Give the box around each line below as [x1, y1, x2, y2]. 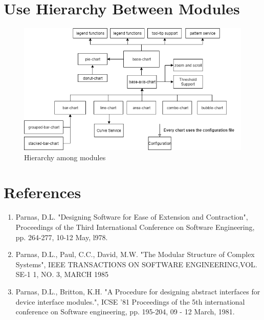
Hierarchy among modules [24, 152, 106, 162]
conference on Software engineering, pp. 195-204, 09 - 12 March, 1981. [15, 306, 235, 317]
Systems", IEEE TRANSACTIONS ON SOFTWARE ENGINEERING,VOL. [15, 259, 257, 269]
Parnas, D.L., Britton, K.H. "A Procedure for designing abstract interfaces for [15, 286, 260, 296]
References [4, 182, 81, 203]
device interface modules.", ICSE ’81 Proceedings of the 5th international [15, 296, 245, 307]
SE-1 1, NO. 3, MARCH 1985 [15, 269, 109, 280]
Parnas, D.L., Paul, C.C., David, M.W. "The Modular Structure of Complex [15, 249, 255, 260]
